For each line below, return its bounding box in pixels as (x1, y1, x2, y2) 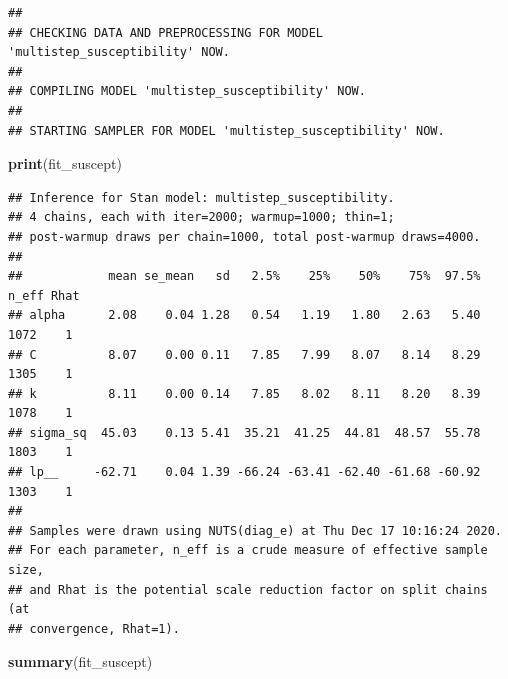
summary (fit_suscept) (8, 651, 153, 672)
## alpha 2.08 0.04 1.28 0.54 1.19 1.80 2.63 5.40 (8, 308, 481, 323)
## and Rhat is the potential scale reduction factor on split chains (8, 582, 488, 597)
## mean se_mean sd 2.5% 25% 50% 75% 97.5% (8, 269, 481, 284)
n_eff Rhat (8, 288, 80, 303)
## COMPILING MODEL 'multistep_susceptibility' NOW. (8, 84, 366, 99)
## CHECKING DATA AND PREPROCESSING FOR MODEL (8, 25, 323, 40)
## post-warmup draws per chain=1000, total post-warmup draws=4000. (8, 229, 481, 244)
